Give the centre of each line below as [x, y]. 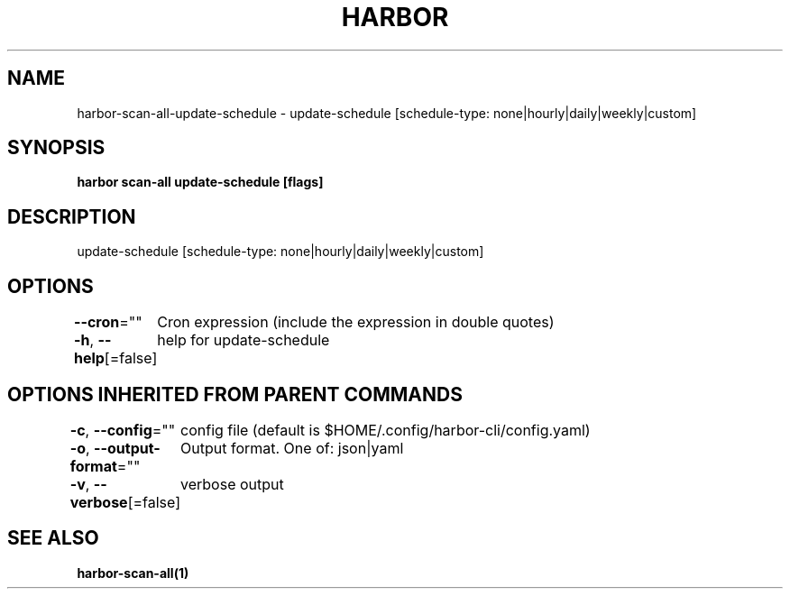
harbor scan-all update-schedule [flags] [200, 182]
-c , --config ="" [123, 430]
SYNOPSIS [56, 148]
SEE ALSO [53, 538]
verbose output [232, 484]
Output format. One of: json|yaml [292, 448]
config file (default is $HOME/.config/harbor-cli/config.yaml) [386, 430]
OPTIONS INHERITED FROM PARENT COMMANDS [235, 394]
